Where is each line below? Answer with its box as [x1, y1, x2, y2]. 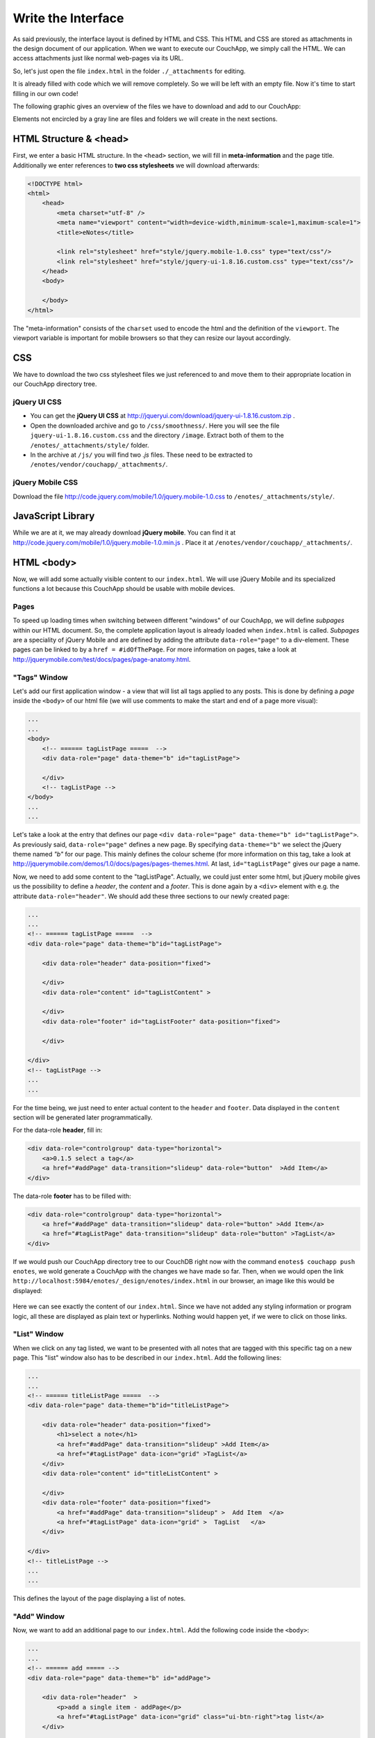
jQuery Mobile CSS [12, 478, 78, 487]
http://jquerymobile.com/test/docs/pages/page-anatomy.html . [12, 655, 191, 663]
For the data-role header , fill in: [12, 1126, 103, 1135]
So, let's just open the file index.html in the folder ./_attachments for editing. [12, 67, 246, 75]
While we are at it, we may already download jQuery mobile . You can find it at [12, 528, 236, 537]
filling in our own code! [12, 89, 78, 97]
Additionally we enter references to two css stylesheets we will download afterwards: [12, 161, 260, 170]
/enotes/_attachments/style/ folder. [30, 441, 149, 449]
